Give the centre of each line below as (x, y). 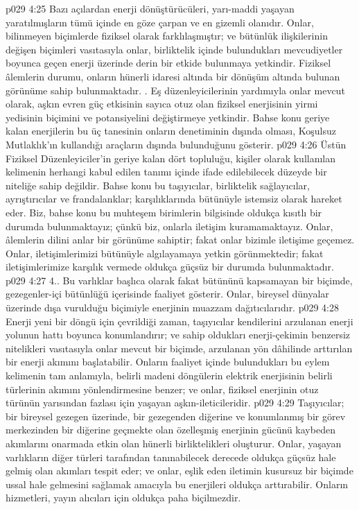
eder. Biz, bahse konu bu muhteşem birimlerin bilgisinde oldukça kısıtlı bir (164, 212)
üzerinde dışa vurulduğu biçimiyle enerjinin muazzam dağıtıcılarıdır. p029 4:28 (173, 308)
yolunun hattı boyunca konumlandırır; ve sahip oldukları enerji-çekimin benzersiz (178, 335)
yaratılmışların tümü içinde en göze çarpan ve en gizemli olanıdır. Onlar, (160, 22)
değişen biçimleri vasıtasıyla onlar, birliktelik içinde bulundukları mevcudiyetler (174, 49)
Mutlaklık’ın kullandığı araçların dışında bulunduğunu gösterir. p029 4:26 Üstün (176, 144)
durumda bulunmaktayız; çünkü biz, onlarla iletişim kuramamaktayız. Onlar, (169, 226)
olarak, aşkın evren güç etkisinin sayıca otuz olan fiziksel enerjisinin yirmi (162, 104)
